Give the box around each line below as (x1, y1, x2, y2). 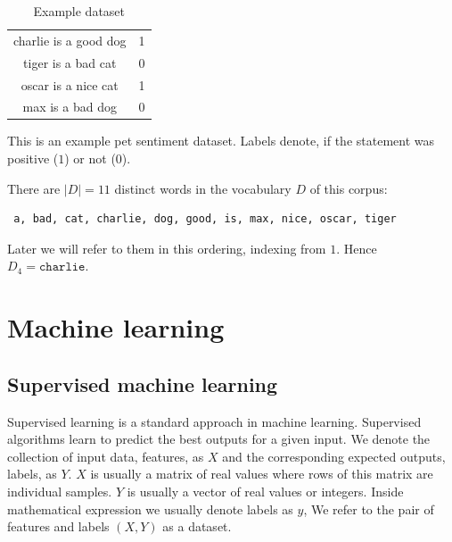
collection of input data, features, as (7, 446, 204, 465)
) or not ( (64, 149, 116, 168)
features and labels (7, 517, 110, 536)
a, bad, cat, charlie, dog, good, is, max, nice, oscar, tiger (13, 213, 397, 226)
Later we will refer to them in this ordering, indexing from (7, 238, 326, 257)
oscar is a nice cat (21, 75, 119, 94)
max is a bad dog (22, 97, 117, 116)
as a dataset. (162, 517, 232, 536)
